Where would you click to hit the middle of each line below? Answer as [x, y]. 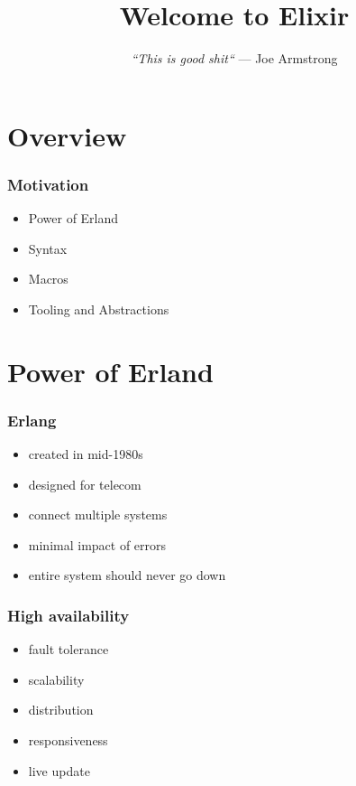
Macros [48, 279]
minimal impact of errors [97, 544]
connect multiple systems [98, 515]
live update [59, 770]
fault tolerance [68, 649]
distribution [61, 710]
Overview [67, 135]
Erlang [32, 420]
